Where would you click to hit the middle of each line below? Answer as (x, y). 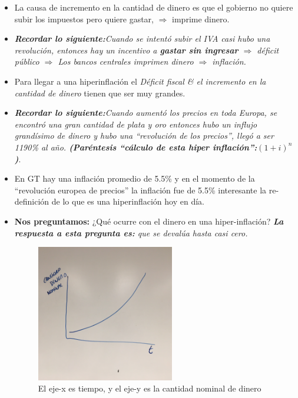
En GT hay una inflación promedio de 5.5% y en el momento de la (135, 178)
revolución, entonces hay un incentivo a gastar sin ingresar (126, 50)
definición (32, 201)
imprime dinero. (201, 19)
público (27, 61)
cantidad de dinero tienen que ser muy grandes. (100, 93)
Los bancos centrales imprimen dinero (126, 61)
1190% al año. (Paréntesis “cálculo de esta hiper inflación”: (136, 147)
